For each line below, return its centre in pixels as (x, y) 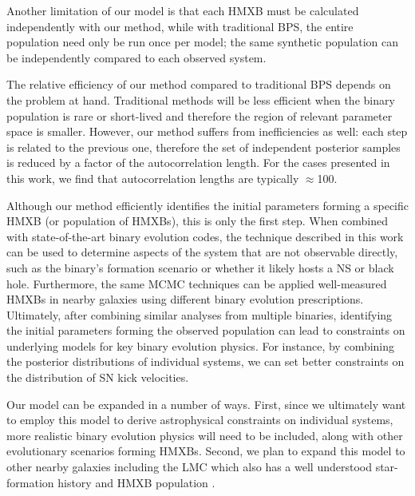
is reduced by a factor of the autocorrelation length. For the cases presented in (198, 163)
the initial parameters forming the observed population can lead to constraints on (206, 330)
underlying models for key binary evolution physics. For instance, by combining (201, 345)
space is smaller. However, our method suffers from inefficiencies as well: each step (207, 131)
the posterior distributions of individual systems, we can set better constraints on (206, 361)
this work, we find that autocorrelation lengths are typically (153, 178)
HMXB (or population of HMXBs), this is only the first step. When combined (198, 221)
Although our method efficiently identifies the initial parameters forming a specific (208, 205)
